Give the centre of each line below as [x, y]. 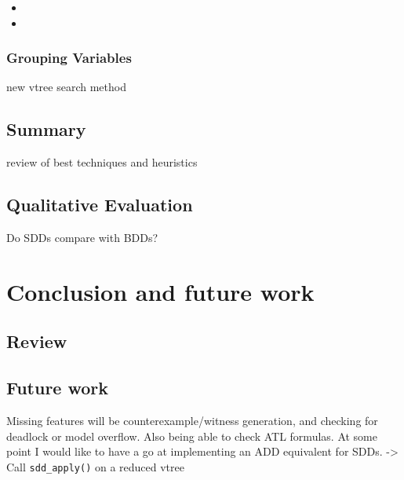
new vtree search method [66, 87]
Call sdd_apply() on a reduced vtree [95, 466]
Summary [46, 129]
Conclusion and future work [160, 291]
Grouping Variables [69, 58]
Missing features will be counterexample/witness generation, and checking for [192, 420]
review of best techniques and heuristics [102, 162]
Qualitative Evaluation [100, 205]
